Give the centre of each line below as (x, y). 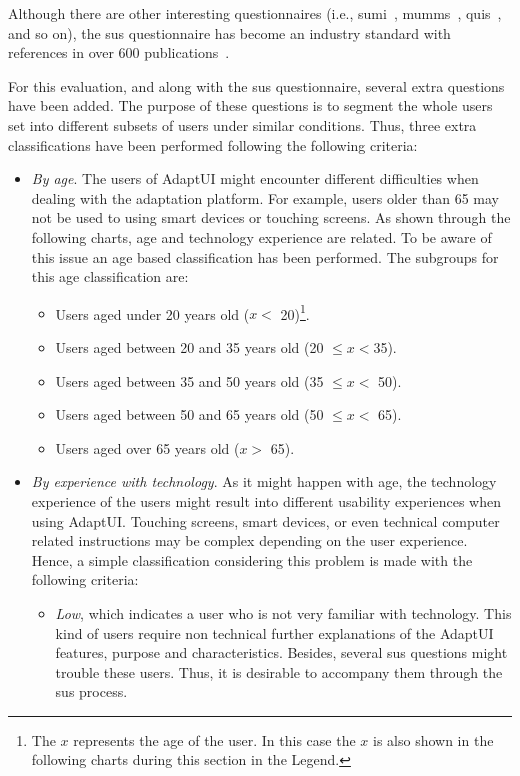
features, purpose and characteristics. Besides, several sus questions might (281, 652)
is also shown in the (433, 739)
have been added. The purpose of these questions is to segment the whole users (250, 105)
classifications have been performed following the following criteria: (213, 144)
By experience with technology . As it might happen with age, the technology (264, 481)
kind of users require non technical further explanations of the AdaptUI (274, 632)
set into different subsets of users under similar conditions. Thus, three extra (242, 124)
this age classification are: (110, 276)
